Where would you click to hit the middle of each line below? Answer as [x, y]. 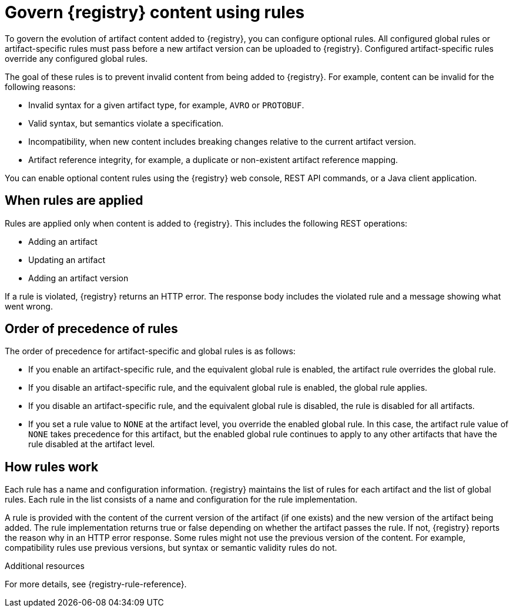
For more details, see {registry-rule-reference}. [96, 584]
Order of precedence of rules [91, 329]
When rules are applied [74, 201]
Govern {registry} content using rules [155, 12]
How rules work [52, 467]
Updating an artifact [67, 260]
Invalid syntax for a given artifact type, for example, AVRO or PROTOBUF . [166, 105]
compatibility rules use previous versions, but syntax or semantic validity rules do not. [171, 548]
